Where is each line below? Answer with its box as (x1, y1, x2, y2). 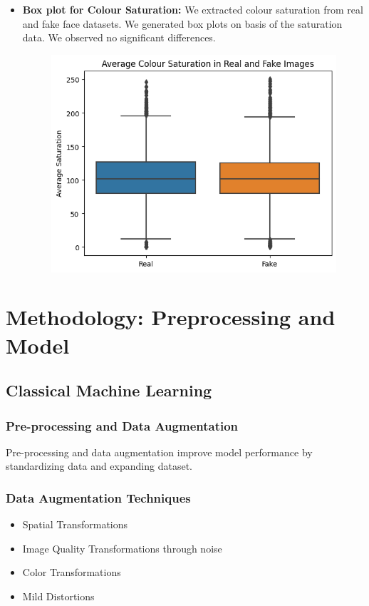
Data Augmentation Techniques (6, 488, 191, 506)
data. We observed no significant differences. (22, 30, 216, 45)
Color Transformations (22, 565, 121, 580)
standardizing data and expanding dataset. (6, 458, 192, 473)
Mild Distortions (22, 589, 95, 603)
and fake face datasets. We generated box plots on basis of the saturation (22, 16, 343, 31)
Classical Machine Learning (6, 379, 212, 401)
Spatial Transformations (22, 517, 128, 532)
